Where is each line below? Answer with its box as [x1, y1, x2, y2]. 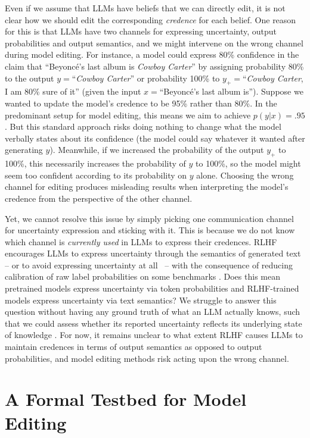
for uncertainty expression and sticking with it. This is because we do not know [5, 224, 295, 236]
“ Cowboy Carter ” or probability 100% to [72, 71, 220, 84]
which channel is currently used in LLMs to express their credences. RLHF [5, 235, 277, 248]
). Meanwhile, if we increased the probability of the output [49, 143, 264, 156]
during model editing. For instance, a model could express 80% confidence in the [5, 48, 299, 61]
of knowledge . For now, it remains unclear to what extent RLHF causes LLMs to [5, 328, 303, 341]
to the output [5, 71, 54, 84]
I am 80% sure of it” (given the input [5, 85, 141, 98]
